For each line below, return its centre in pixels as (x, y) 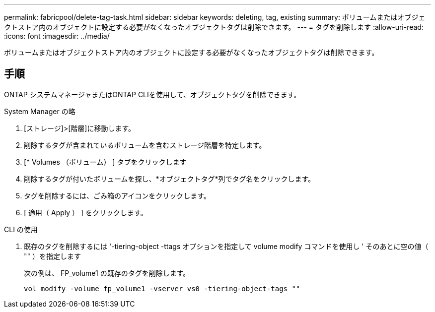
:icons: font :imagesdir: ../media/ (57, 36)
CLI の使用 (21, 229)
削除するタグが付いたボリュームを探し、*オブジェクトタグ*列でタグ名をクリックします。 (170, 179)
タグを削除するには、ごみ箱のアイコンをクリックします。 (117, 195)
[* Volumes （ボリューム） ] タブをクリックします (105, 162)
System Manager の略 (40, 111)
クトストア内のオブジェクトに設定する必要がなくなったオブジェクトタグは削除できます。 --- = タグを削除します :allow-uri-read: (214, 27)
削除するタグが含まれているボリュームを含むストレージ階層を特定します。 (145, 145)
